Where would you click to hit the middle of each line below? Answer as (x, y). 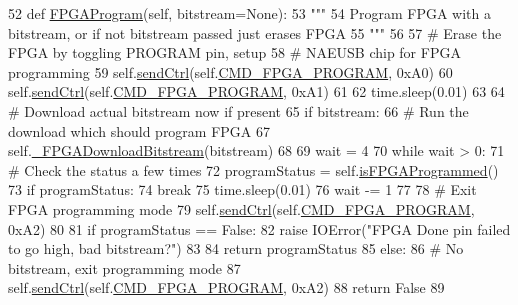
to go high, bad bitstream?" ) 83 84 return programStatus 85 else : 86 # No (236, 248)
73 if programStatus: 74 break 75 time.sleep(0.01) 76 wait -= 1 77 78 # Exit (242, 189)
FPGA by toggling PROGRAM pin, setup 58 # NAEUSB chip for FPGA (234, 52)
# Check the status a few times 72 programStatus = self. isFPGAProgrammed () (253, 169)
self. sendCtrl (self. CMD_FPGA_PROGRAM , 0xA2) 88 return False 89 (226, 287)
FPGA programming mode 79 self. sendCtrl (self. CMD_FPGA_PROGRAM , (241, 208)
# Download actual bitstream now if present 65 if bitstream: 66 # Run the (238, 110)
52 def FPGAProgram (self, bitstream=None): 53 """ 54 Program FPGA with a (249, 13)
